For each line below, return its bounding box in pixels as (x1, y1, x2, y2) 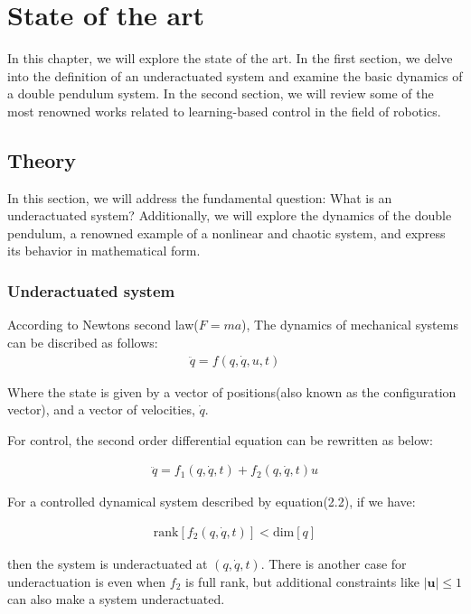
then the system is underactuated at (7, 554, 208, 572)
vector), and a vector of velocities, (7, 400, 195, 419)
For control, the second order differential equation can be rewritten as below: (7, 430, 433, 449)
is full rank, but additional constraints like (185, 572, 419, 591)
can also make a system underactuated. (7, 590, 225, 609)
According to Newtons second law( (7, 315, 199, 334)
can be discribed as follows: (7, 332, 158, 351)
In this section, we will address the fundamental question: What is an (7, 188, 392, 207)
